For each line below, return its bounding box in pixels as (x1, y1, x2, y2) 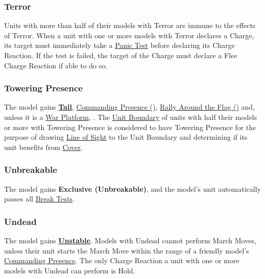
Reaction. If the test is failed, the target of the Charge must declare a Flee (4, 50, 237, 60)
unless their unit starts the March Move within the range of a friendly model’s (4, 245, 249, 256)
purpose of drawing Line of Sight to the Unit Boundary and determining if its (4, 132, 248, 142)
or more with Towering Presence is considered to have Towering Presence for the (4, 121, 256, 132)
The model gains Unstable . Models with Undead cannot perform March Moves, (4, 235, 256, 245)
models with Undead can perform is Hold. (4, 265, 135, 275)
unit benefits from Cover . (4, 141, 83, 152)
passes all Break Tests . (4, 193, 75, 204)
